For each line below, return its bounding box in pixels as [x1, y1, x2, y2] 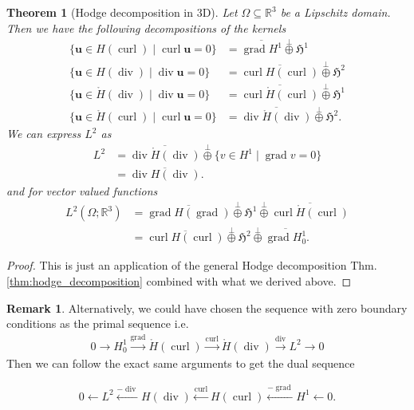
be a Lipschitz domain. [280, 4, 391, 20]
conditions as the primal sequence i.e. [6, 315, 189, 332]
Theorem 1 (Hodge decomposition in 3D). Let [6, 4, 238, 20]
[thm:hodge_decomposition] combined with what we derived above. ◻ [6, 272, 352, 289]
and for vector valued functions [6, 183, 158, 199]
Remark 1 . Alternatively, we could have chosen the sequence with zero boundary [6, 299, 408, 316]
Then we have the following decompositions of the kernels [6, 19, 286, 36]
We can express [6, 125, 81, 142]
